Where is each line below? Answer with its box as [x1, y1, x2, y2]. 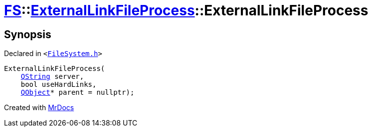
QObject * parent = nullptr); [20, 88, 135, 97]
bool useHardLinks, [20, 80, 97, 89]
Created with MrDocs [4, 103, 74, 112]
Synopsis [4, 28, 51, 41]
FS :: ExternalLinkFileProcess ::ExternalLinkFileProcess [4, 2, 369, 19]
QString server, [20, 72, 84, 81]
